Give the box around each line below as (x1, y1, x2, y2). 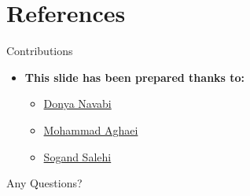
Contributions (6, 43, 73, 59)
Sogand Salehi (43, 148, 112, 165)
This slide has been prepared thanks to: (24, 68, 245, 85)
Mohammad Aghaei (43, 121, 138, 138)
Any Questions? (6, 175, 83, 191)
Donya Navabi (43, 95, 112, 112)
